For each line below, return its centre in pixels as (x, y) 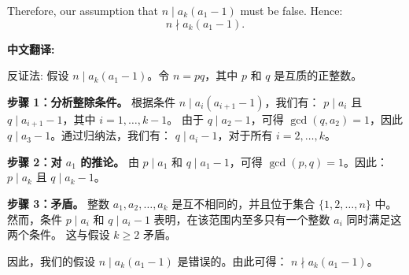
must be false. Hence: (291, 10)
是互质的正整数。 (318, 75)
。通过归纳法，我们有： (111, 135)
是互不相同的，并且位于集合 (243, 204)
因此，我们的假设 (51, 260)
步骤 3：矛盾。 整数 (59, 204)
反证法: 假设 (38, 75)
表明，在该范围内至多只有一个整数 (242, 219)
